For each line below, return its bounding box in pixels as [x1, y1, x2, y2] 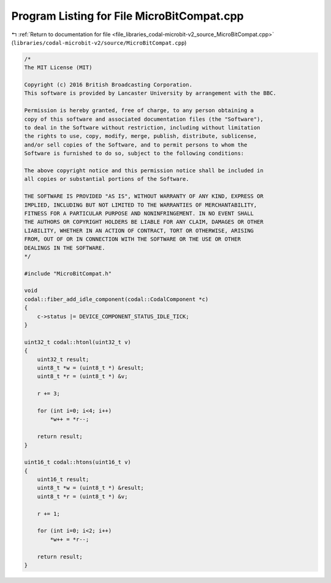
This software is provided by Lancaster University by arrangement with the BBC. [24, 90, 277, 97]
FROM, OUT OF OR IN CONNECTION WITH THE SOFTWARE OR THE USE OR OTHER [24, 236, 242, 243]
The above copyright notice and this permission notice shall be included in [24, 167, 264, 174]
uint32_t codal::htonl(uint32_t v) [24, 338, 131, 346]
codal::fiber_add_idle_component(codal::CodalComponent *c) [24, 295, 209, 303]
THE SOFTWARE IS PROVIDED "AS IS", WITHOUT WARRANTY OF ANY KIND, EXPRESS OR [24, 193, 264, 200]
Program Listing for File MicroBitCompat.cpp [11, 9, 244, 23]
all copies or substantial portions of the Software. [24, 175, 189, 183]
